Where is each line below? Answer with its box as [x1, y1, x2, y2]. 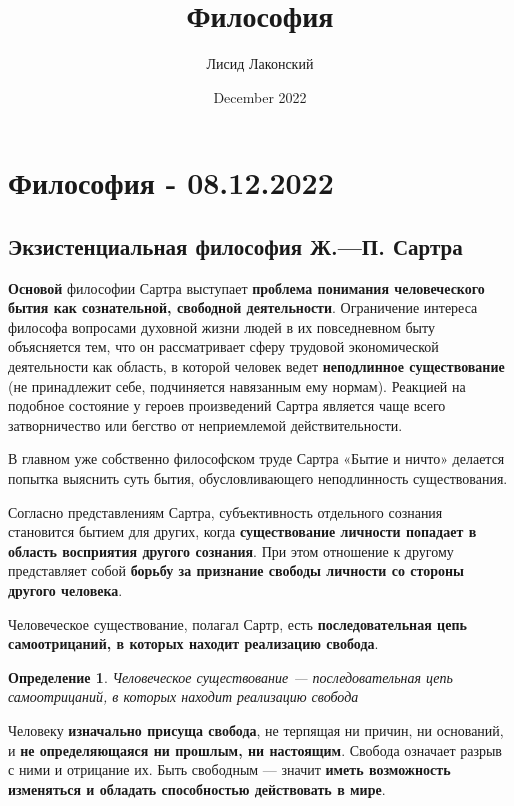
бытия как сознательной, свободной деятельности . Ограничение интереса [8, 297, 478, 318]
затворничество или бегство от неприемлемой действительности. [8, 414, 403, 435]
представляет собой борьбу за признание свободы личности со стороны [8, 560, 464, 581]
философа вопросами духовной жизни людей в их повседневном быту [8, 316, 435, 337]
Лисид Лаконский [206, 53, 314, 74]
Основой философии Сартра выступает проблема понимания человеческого [8, 277, 485, 298]
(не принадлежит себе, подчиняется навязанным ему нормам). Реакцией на [8, 375, 466, 396]
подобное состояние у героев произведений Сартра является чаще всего [8, 395, 446, 416]
